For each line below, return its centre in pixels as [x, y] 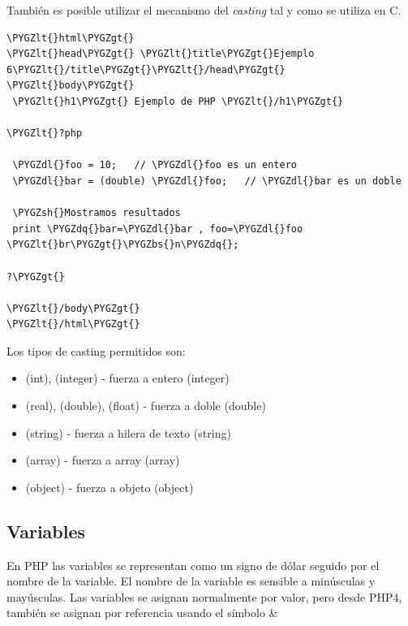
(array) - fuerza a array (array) [103, 460]
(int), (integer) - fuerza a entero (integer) [127, 378]
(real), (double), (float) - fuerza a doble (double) [146, 406]
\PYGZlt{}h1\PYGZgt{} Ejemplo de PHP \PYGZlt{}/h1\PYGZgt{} [178, 101]
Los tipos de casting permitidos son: [96, 350]
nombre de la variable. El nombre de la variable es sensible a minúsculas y [191, 581]
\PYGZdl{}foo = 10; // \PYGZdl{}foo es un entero [155, 165]
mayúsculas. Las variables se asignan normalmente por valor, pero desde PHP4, [204, 596]
